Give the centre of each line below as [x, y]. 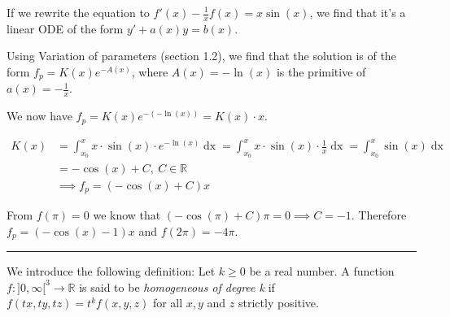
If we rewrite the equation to [78, 12]
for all [168, 303]
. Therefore [379, 215]
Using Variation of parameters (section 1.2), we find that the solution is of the [201, 56]
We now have [39, 116]
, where [150, 72]
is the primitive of [321, 72]
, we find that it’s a [358, 12]
